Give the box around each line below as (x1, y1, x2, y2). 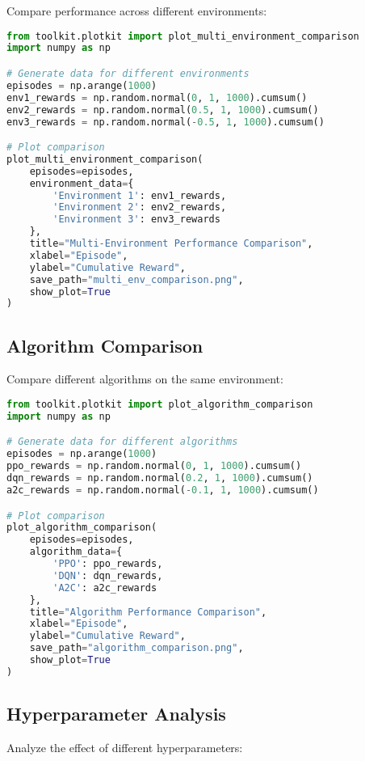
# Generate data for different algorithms (6, 436, 238, 448)
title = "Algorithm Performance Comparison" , (29, 606, 267, 618)
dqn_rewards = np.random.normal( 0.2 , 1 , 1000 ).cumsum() (6, 472, 313, 484)
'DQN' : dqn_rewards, (52, 569, 163, 581)
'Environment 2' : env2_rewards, (52, 201, 227, 214)
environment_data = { (29, 177, 134, 189)
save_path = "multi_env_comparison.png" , (29, 273, 244, 285)
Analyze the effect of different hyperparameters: (6, 738, 243, 755)
